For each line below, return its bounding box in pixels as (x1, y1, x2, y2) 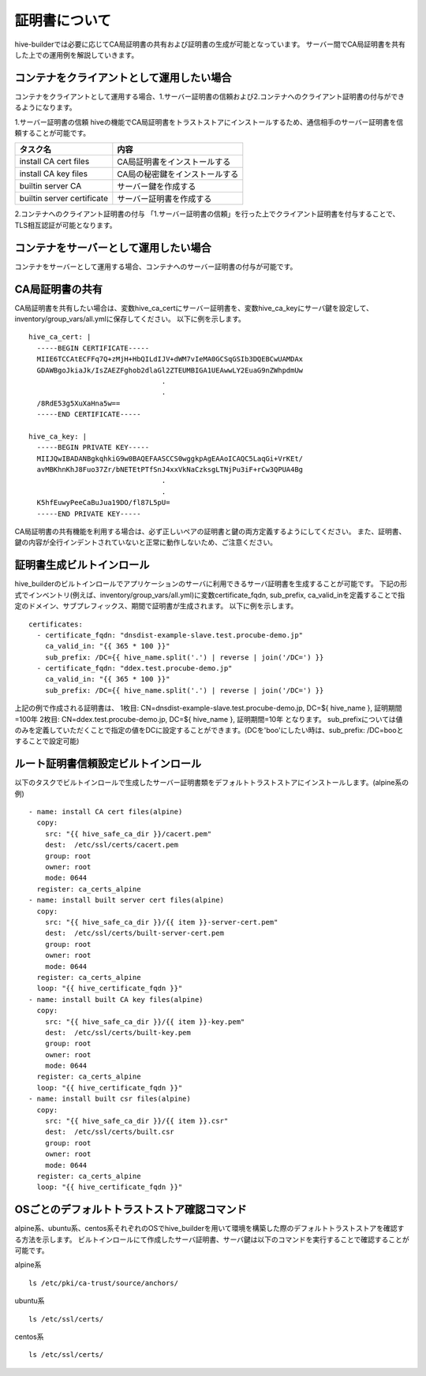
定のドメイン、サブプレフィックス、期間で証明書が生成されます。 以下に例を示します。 (14, 601, 298, 611)
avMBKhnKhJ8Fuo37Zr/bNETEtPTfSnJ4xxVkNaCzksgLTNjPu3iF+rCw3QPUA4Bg (36, 466, 304, 474)
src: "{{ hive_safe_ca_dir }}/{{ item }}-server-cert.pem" (44, 918, 278, 926)
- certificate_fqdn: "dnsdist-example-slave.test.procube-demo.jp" (36, 630, 304, 639)
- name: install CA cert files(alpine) (28, 807, 183, 817)
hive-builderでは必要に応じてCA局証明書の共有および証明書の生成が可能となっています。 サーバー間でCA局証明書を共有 (14, 39, 406, 49)
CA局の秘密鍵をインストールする (117, 169, 239, 180)
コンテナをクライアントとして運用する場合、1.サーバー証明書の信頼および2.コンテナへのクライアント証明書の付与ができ (14, 92, 405, 101)
